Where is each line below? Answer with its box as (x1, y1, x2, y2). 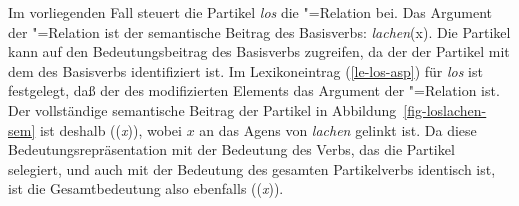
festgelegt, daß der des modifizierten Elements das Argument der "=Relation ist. (8, 80, 500, 101)
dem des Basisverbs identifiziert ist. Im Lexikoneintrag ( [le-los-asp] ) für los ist (8, 60, 483, 81)
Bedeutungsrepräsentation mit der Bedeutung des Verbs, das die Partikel (8, 139, 455, 160)
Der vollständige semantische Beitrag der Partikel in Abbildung (8, 99, 397, 120)
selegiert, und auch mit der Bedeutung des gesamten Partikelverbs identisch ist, (8, 158, 496, 179)
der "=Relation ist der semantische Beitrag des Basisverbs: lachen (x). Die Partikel (8, 21, 511, 42)
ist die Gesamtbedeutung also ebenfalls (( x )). (8, 178, 284, 199)
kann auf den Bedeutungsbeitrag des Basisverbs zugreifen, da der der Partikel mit (8, 41, 510, 62)
